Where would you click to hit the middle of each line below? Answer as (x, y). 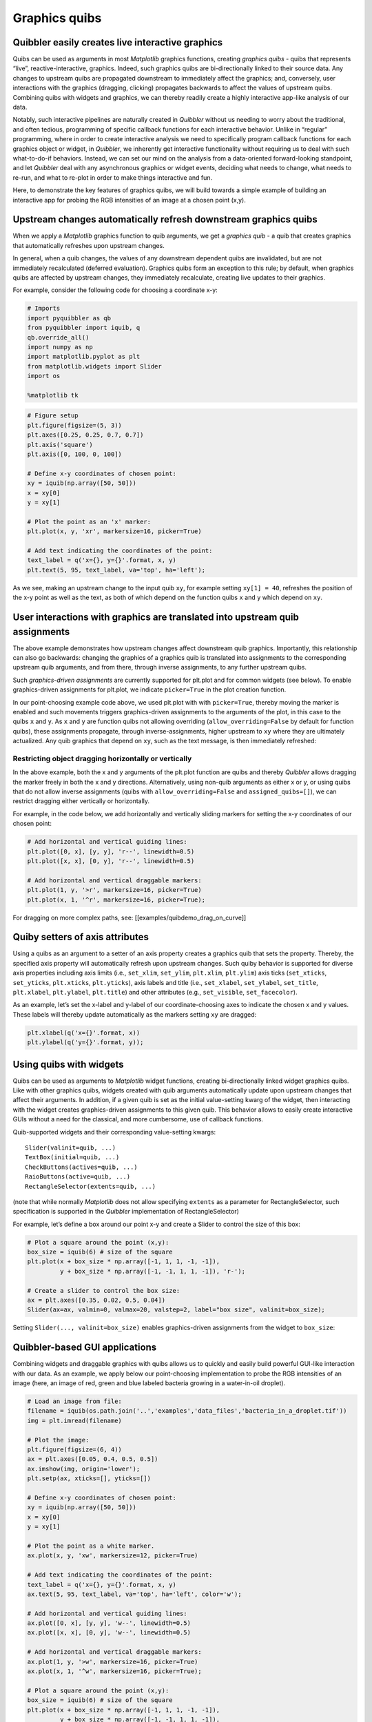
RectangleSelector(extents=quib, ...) (91, 1186)
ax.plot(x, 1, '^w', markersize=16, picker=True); (115, 1671)
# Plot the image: (58, 1440)
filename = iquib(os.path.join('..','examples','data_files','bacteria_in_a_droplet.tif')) (187, 1411)
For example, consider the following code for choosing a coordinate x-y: (115, 290)
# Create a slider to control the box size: (104, 1290)
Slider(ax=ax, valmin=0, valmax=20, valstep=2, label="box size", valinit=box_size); (176, 1310)
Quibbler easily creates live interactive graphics (118, 42)
